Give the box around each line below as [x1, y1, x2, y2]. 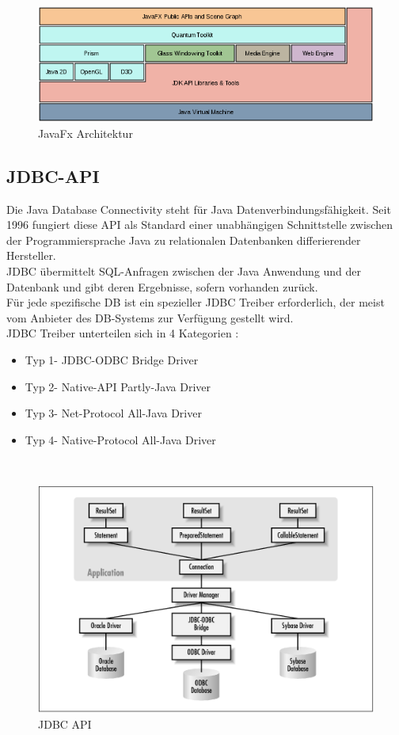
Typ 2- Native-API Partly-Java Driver [25, 378, 211, 394]
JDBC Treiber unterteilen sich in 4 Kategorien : [6, 325, 239, 341]
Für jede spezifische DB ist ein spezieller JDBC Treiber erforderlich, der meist [6, 294, 385, 310]
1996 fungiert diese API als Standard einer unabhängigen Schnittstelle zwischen [6, 216, 393, 233]
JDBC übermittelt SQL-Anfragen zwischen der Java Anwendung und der [6, 263, 362, 280]
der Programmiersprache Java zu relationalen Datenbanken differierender [6, 231, 361, 248]
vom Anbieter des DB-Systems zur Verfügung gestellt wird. [6, 309, 294, 326]
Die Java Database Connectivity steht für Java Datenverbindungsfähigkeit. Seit [6, 200, 391, 217]
